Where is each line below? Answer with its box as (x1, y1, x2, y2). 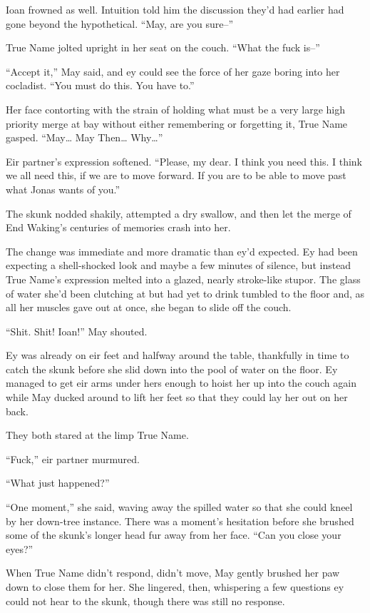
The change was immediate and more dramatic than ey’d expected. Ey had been (6, 243, 358, 258)
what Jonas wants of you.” (6, 181, 120, 196)
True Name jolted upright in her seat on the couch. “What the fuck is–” (6, 40, 320, 55)
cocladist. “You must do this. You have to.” (6, 78, 195, 93)
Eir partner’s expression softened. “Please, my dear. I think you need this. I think (6, 153, 363, 168)
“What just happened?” (6, 475, 110, 490)
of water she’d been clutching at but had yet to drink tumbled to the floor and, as (6, 285, 365, 300)
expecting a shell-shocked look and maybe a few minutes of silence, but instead (6, 258, 351, 273)
